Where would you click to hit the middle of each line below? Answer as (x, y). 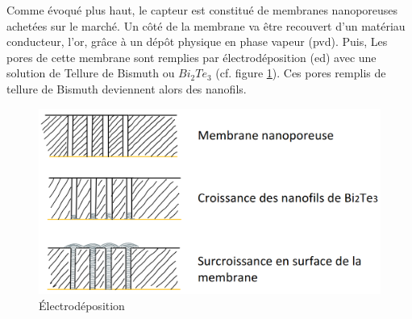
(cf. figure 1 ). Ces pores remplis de (301, 73)
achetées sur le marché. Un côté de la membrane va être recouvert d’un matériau (206, 25)
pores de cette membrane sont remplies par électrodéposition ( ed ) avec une (191, 57)
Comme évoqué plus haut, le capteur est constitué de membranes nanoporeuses (202, 10)
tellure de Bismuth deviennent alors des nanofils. (127, 88)
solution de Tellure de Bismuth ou (91, 73)
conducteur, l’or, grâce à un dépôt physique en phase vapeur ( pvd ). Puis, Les (197, 41)
